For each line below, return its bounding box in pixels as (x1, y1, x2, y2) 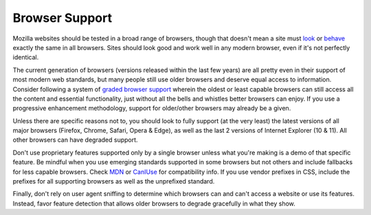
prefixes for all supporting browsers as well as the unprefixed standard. (12, 177, 215, 186)
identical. (12, 53, 39, 62)
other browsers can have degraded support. (12, 136, 138, 144)
